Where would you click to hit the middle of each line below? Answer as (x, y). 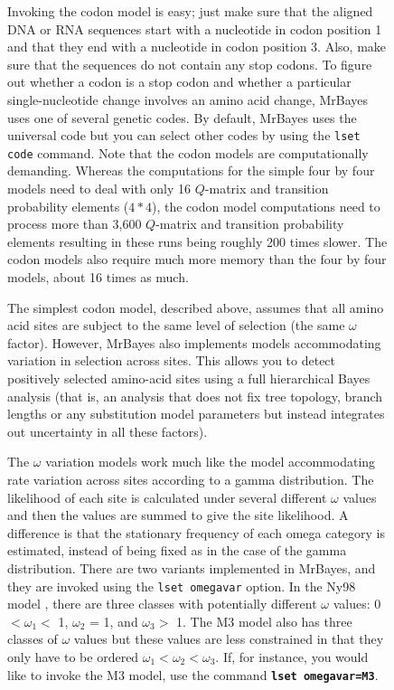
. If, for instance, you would (292, 656)
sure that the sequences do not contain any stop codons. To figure (190, 64)
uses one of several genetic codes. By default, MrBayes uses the (182, 117)
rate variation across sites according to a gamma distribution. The (191, 479)
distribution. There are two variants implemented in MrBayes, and (192, 567)
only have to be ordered (73, 656)
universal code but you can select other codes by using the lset (184, 135)
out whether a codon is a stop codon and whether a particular (179, 82)
